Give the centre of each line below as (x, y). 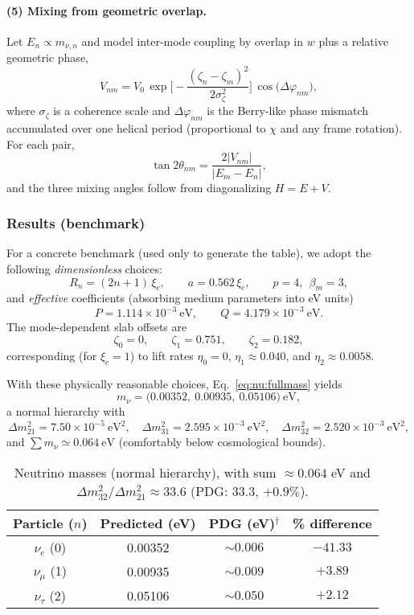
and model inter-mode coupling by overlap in (193, 41)
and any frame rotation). (341, 128)
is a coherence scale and (112, 111)
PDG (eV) (242, 523)
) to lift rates (162, 355)
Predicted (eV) (148, 523)
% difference (332, 523)
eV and (351, 473)
